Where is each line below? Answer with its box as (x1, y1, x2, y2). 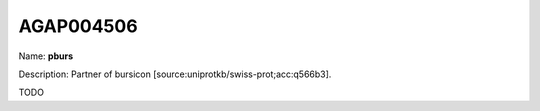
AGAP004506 (18, 15, 139, 37)
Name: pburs (18, 50, 74, 62)
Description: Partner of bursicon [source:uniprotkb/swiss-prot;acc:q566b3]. (18, 68, 332, 80)
